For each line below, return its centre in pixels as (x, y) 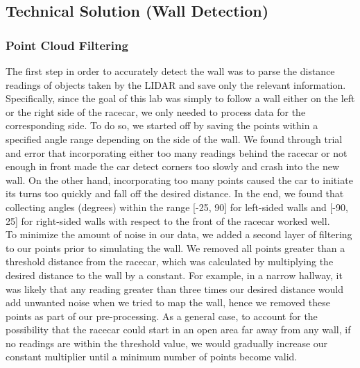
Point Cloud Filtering (67, 45)
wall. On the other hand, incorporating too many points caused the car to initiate (179, 179)
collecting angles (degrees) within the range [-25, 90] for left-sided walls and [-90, (177, 207)
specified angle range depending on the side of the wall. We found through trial (174, 139)
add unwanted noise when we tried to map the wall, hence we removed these (168, 302)
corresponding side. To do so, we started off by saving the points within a (162, 125)
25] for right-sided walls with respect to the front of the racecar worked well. (168, 220)
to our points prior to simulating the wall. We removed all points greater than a (175, 248)
